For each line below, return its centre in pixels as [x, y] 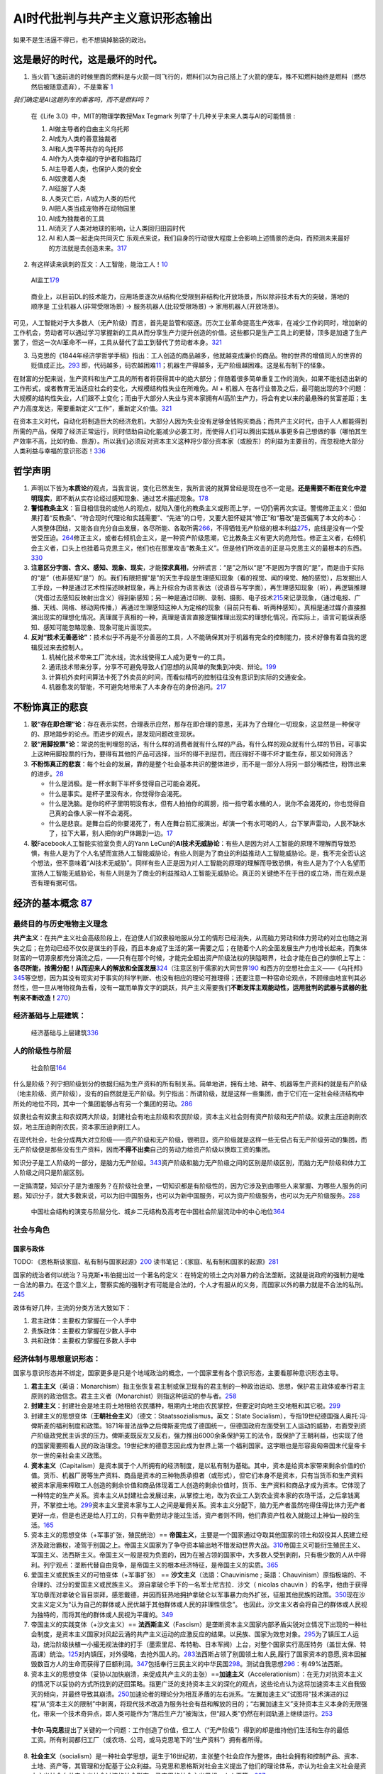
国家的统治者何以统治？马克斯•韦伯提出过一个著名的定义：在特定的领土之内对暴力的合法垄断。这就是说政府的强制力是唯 [189, 1274]
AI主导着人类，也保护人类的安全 [95, 169]
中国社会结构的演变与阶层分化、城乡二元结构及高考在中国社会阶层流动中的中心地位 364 [158, 1212]
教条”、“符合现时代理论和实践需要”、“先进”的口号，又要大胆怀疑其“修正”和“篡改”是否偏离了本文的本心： [211, 518]
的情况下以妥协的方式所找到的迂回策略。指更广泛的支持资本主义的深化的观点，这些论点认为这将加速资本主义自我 [195, 1684]
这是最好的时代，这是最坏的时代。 [88, 60]
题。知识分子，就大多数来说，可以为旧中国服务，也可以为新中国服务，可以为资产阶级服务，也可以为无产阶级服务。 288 [187, 1195]
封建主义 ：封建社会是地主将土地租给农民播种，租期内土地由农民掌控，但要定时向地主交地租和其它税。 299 [185, 1406]
